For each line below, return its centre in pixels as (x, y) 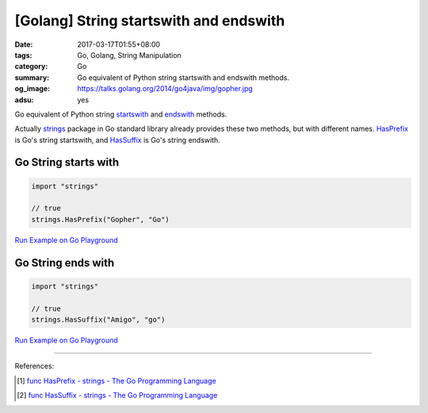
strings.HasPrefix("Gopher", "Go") (100, 219)
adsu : (25, 100)
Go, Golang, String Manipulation (129, 55)
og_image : (32, 89)
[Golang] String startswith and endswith (150, 21)
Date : (24, 44)
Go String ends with (65, 263)
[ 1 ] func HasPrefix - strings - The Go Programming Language (117, 380)
